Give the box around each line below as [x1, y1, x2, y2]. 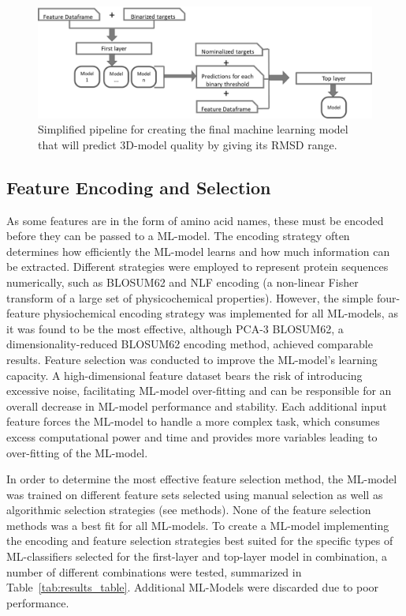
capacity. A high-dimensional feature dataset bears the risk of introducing [6, 366, 363, 383]
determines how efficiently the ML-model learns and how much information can [6, 242, 390, 259]
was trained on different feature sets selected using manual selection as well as [6, 486, 383, 502]
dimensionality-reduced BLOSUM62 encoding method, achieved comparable [6, 336, 373, 352]
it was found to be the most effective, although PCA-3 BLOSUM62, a [6, 320, 344, 336]
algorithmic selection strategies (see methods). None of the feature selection [6, 501, 371, 518]
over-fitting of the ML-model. [6, 444, 148, 460]
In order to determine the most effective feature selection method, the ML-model [6, 471, 397, 487]
